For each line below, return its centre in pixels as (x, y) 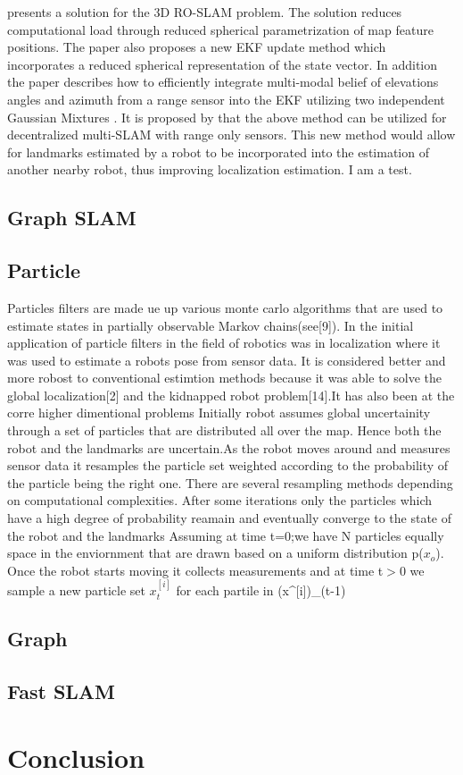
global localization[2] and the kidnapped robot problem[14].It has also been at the (231, 395)
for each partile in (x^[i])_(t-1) (261, 590)
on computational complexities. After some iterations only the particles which (220, 500)
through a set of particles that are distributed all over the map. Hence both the (224, 430)
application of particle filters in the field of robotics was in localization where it (224, 343)
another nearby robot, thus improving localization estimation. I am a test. (210, 169)
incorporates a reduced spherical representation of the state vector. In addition (223, 64)
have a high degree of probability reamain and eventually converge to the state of (230, 518)
